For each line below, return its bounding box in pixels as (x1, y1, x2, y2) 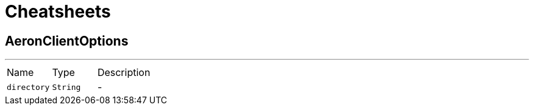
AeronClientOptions (5, 33, 129, 49)
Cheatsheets (5, 1, 111, 22)
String (52, 82, 81, 92)
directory (7, 82, 50, 92)
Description (97, 66, 151, 79)
